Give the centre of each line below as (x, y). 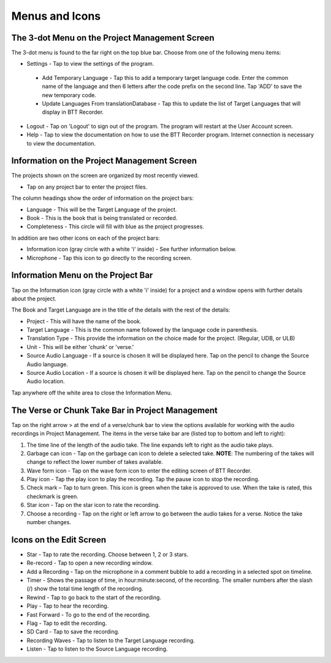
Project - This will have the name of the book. (84, 321)
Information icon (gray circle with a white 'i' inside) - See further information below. (131, 249)
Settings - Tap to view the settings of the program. (90, 64)
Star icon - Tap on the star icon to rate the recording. (93, 505)
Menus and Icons (56, 16)
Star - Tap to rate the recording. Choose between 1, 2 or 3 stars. (108, 554)
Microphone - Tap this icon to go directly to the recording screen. (109, 257)
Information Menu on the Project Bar (82, 276)
